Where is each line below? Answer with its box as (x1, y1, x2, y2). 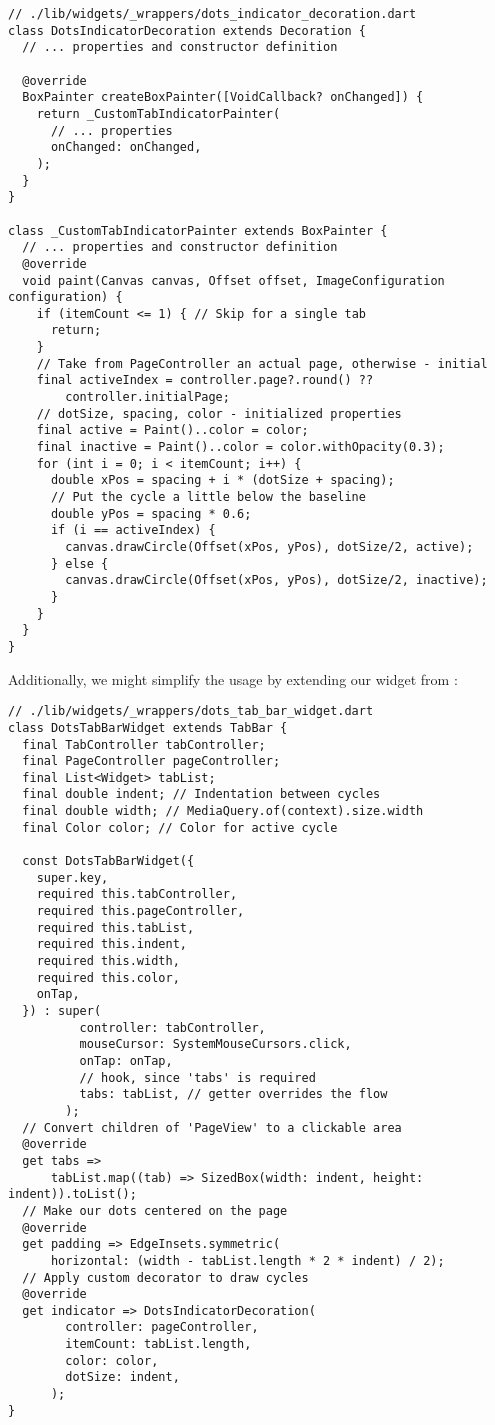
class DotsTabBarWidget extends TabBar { (8, 720, 288, 735)
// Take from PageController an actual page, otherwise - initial (36, 356, 488, 371)
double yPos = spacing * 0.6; (50, 506, 252, 521)
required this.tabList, (36, 920, 195, 935)
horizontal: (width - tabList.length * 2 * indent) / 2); (50, 1253, 445, 1268)
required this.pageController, (36, 904, 245, 919)
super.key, (36, 870, 109, 885)
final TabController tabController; (22, 737, 266, 752)
